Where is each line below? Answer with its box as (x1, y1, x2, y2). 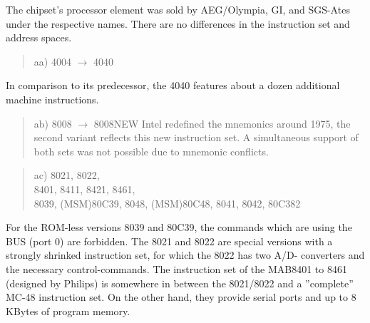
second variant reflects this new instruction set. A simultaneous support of (34, 130, 359, 145)
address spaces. (6, 30, 72, 45)
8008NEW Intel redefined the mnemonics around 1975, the (93, 116, 351, 130)
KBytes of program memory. (6, 303, 130, 318)
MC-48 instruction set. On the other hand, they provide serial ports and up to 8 (6, 289, 356, 304)
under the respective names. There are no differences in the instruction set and (6, 16, 350, 31)
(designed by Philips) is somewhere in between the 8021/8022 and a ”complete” (6, 275, 354, 290)
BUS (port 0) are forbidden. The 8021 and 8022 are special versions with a (6, 233, 333, 248)
